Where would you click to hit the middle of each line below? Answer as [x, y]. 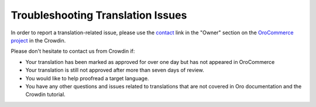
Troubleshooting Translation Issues [99, 15]
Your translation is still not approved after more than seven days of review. [115, 70]
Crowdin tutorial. [45, 94]
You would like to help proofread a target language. [87, 78]
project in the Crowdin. [38, 40]
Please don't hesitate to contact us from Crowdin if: [73, 51]
